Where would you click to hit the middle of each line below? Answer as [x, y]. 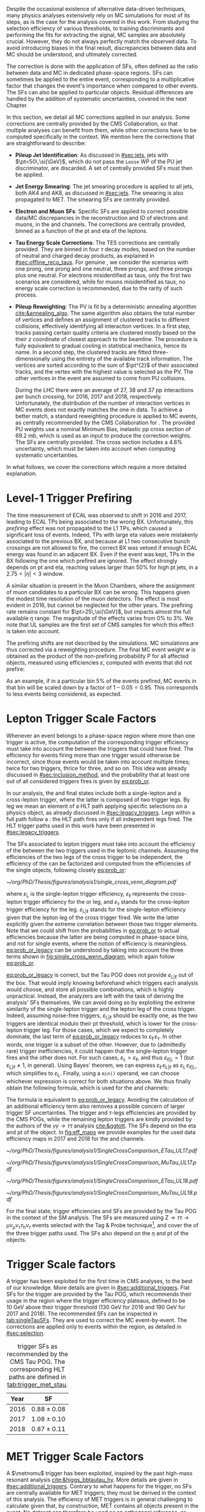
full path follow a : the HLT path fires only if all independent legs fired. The [99, 819]
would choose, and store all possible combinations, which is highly [90, 990]
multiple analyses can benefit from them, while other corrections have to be [102, 130]
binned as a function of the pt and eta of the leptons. [81, 231]
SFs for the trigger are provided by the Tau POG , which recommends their [99, 1294]
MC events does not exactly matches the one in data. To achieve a [99, 409]
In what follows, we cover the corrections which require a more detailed [96, 467]
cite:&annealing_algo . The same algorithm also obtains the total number [105, 313]
